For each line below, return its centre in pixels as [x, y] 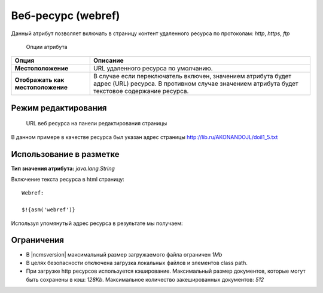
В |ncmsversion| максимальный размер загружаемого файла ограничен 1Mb [124, 254]
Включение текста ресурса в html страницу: [68, 180]
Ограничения [37, 240]
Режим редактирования [59, 108]
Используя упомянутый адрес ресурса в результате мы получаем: [97, 223]
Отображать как [39, 80]
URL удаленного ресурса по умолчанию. [153, 69]
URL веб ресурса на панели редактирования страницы [97, 124]
